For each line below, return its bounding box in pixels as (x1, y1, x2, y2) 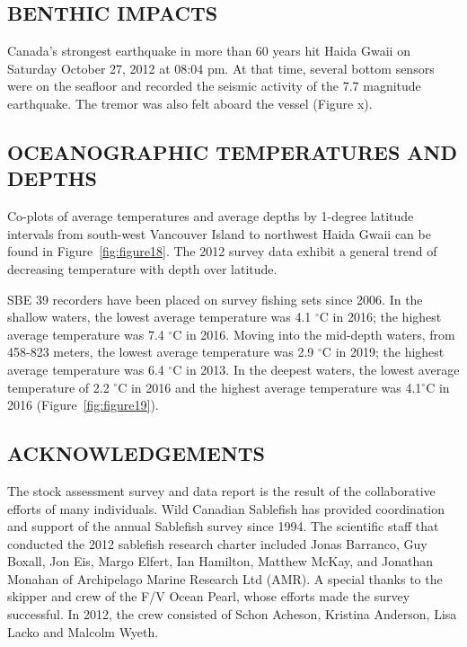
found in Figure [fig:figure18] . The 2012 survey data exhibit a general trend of (7, 242, 437, 261)
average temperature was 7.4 (7, 324, 164, 343)
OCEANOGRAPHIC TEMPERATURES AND (7, 137, 458, 165)
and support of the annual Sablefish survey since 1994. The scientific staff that (7, 517, 439, 536)
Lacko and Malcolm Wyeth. (7, 622, 159, 641)
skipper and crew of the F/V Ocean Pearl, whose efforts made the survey (7, 587, 410, 606)
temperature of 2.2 (7, 377, 110, 396)
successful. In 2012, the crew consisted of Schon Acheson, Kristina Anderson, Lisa (7, 605, 457, 624)
